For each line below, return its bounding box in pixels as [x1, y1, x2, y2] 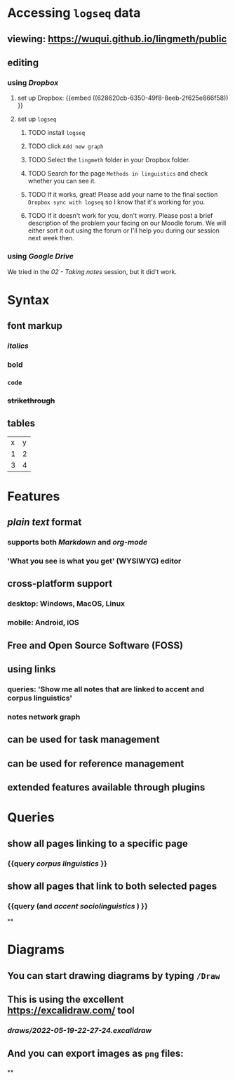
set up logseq [17, 115, 57, 124]
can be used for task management [7, 734, 160, 746]
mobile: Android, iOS [7, 618, 79, 627]
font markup [7, 320, 63, 332]
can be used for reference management [7, 757, 184, 769]
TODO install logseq [27, 129, 86, 137]
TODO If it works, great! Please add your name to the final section [27, 190, 218, 199]
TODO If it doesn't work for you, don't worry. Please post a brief [27, 212, 213, 220]
